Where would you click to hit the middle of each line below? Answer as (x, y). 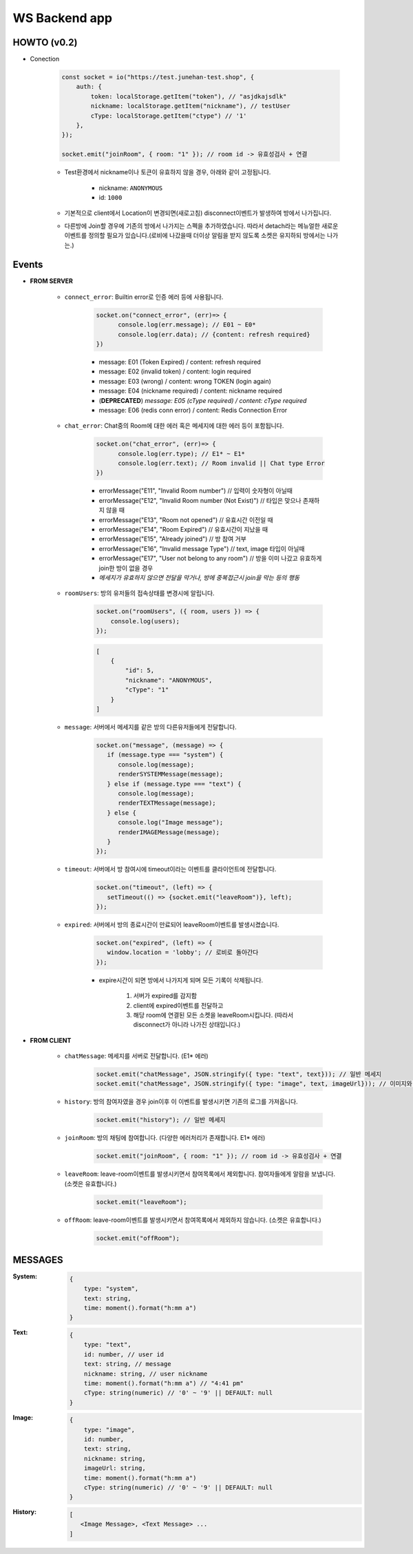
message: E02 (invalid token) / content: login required (175, 371)
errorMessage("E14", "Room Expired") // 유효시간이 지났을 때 (183, 529)
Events (28, 265)
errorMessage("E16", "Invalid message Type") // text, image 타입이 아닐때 (202, 548)
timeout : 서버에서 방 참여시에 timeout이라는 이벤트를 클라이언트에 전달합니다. (170, 869)
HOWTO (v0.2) (45, 42)
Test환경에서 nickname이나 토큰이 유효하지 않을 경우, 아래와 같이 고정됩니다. (168, 172)
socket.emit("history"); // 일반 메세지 (161, 1120)
